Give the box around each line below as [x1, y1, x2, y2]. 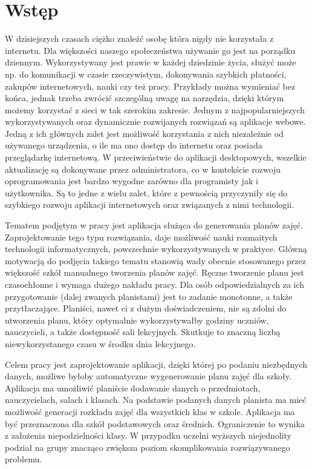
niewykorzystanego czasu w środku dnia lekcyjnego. [5, 337, 196, 350]
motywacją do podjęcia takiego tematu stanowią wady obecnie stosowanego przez [5, 254, 306, 267]
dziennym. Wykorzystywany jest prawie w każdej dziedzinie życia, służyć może [5, 56, 296, 68]
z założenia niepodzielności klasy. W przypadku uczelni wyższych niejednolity [5, 429, 291, 442]
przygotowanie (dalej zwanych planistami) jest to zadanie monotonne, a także [5, 290, 293, 302]
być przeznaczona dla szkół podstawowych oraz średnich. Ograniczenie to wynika [5, 417, 305, 430]
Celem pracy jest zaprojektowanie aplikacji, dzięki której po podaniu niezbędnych [5, 358, 307, 370]
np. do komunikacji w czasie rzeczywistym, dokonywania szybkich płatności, [5, 67, 287, 80]
